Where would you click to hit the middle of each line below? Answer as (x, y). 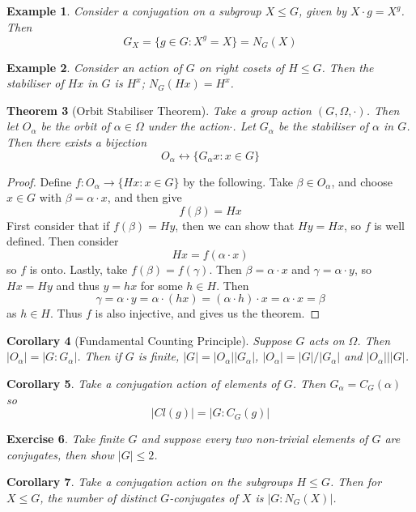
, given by (322, 11)
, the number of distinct (98, 497)
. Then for (356, 482)
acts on (327, 340)
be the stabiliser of (323, 126)
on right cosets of (242, 67)
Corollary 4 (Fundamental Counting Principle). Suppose (149, 340)
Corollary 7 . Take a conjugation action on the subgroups (150, 482)
